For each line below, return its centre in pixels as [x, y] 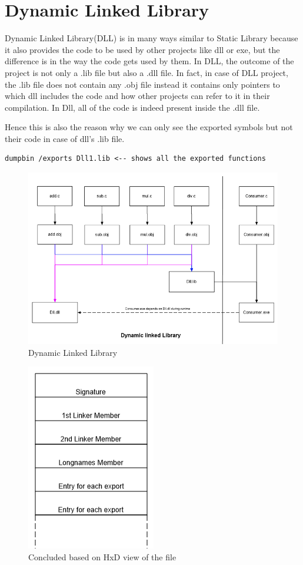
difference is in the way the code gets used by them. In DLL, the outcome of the [149, 61]
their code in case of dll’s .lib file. [65, 138]
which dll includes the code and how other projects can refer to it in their [137, 96]
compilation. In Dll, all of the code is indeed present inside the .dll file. [132, 107]
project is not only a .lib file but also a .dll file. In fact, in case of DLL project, [146, 72]
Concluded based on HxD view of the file [102, 557]
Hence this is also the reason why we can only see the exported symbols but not [149, 127]
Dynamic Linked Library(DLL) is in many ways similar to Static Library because [151, 38]
